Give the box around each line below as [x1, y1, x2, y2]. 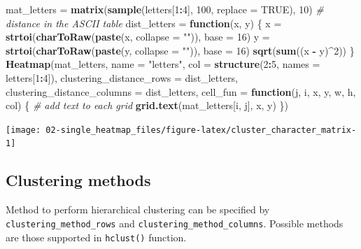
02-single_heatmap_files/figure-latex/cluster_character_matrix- [45, 124, 357, 135]
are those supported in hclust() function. [6, 229, 187, 244]
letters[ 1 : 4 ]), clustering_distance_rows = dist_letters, [6, 70, 238, 85]
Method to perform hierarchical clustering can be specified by [6, 202, 270, 217]
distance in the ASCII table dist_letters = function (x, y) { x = [6, 15, 282, 30]
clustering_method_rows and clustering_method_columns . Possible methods [6, 215, 344, 230]
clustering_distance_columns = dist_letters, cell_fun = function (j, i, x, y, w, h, [6, 84, 356, 99]
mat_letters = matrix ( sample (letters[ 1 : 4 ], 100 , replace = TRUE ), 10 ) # [6, 2, 324, 16]
